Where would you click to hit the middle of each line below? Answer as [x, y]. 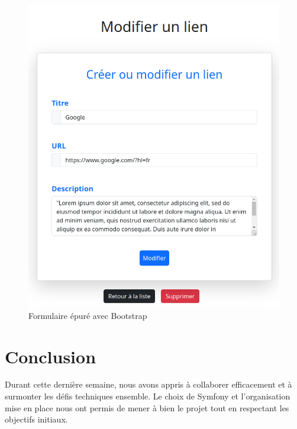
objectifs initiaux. [36, 419]
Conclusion [51, 356]
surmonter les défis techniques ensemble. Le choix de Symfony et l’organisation [148, 396]
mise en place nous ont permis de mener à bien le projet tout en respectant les [147, 407]
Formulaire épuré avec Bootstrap [88, 315]
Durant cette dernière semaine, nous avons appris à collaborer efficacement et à [148, 384]
